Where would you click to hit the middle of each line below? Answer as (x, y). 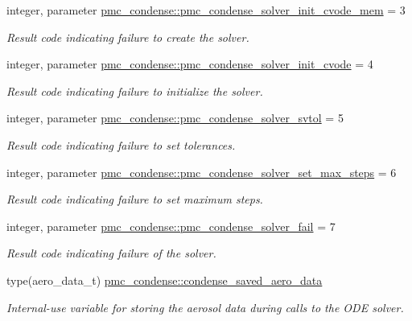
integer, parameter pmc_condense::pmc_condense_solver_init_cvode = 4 (190, 64)
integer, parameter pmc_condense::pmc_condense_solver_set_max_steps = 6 (202, 172)
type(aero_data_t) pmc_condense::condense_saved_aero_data (165, 280)
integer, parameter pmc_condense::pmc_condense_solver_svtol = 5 (175, 118)
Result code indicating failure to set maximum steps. (135, 199)
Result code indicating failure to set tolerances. (121, 144)
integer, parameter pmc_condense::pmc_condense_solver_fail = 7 (171, 226)
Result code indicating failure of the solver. (111, 253)
